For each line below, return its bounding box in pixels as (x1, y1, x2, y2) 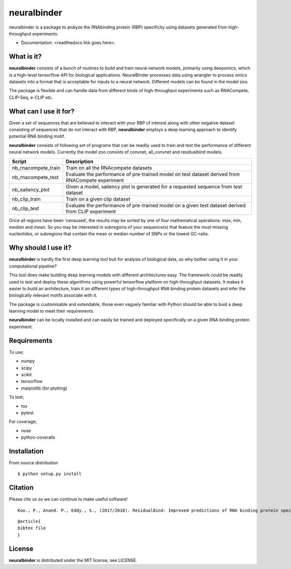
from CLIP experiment (65, 208, 116, 215)
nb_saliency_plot (12, 186, 50, 193)
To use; (9, 349, 24, 355)
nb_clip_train (12, 195, 41, 202)
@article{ (17, 519, 41, 524)
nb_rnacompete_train (12, 164, 61, 171)
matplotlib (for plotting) (21, 385, 67, 391)
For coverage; (9, 419, 37, 425)
